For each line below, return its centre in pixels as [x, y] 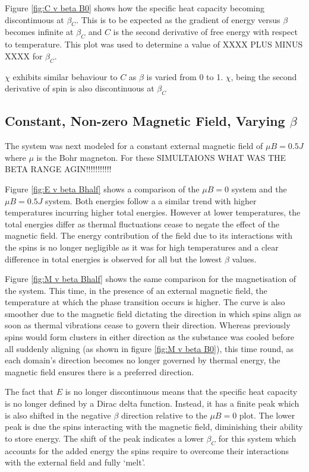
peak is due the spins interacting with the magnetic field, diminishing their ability [154, 427]
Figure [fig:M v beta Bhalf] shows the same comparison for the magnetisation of [151, 279]
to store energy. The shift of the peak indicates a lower [104, 438]
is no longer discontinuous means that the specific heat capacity [181, 392]
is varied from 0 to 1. [185, 76]
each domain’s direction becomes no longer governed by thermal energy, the [143, 360]
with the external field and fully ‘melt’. [75, 462]
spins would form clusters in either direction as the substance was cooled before [149, 337]
